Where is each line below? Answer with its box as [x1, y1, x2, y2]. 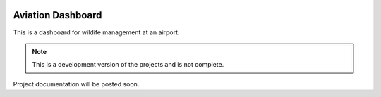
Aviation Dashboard [13, 9, 102, 21]
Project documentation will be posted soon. [13, 79, 140, 88]
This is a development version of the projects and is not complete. [32, 60, 224, 69]
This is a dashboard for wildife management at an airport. [13, 28, 180, 37]
